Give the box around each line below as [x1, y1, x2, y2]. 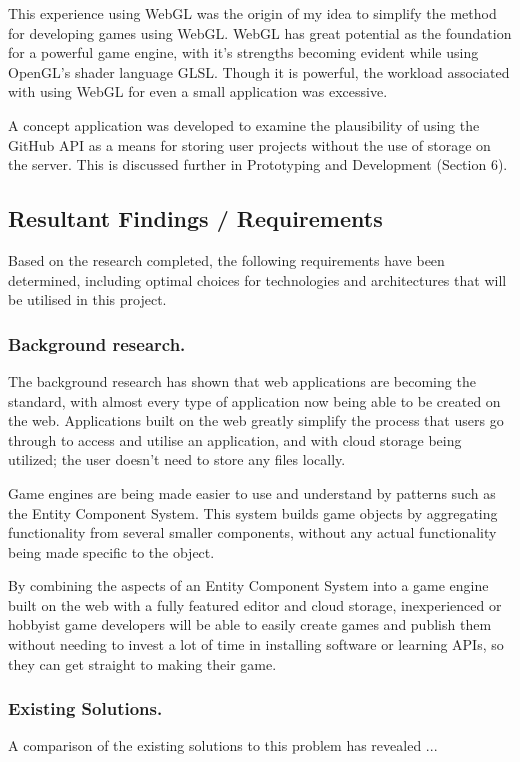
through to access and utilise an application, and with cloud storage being [8, 429, 462, 450]
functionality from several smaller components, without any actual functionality [8, 522, 497, 543]
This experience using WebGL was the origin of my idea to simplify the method [8, 3, 497, 23]
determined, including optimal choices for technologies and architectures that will [8, 269, 507, 290]
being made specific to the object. [8, 541, 215, 562]
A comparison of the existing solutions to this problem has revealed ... [8, 735, 438, 756]
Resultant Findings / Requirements [8, 203, 383, 234]
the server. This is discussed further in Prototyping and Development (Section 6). [8, 154, 508, 175]
